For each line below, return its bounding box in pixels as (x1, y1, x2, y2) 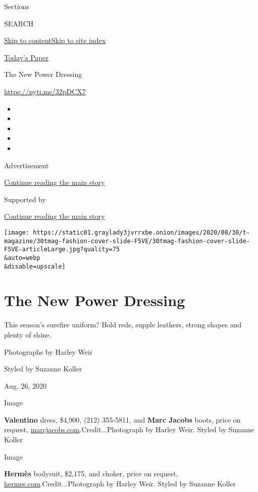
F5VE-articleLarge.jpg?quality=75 (4, 246, 120, 253)
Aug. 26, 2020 (4, 380, 46, 391)
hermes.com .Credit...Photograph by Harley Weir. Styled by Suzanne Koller (4, 478, 236, 488)
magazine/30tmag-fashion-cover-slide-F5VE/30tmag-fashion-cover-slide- (4, 237, 250, 245)
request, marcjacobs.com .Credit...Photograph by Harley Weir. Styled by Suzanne (4, 424, 254, 435)
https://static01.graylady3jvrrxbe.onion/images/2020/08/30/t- (33, 229, 250, 236)
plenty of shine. (4, 329, 51, 339)
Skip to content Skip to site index (4, 35, 106, 46)
